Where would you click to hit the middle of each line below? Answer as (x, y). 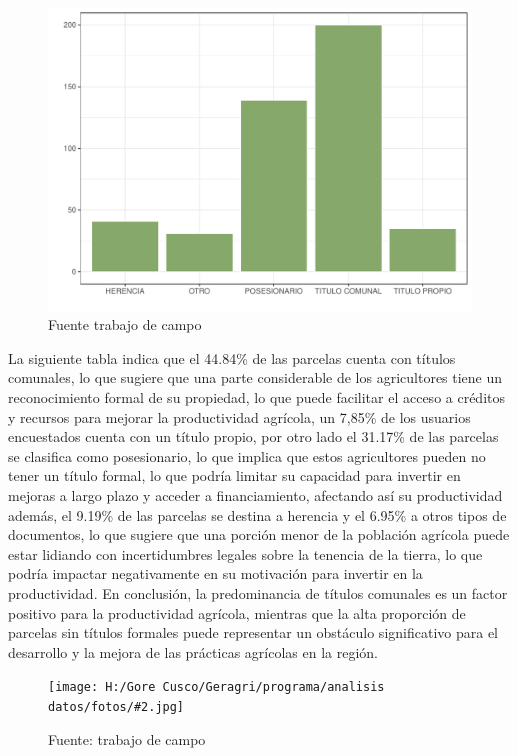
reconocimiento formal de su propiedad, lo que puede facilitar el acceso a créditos (257, 397)
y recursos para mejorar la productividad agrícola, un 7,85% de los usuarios (239, 416)
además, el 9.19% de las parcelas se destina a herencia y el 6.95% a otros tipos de (257, 514)
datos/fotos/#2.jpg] (116, 707)
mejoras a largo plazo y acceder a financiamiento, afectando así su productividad (255, 495)
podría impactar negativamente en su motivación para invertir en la (215, 573)
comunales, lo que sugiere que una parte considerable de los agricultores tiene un (255, 377)
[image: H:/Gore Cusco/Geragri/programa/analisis (216, 687)
